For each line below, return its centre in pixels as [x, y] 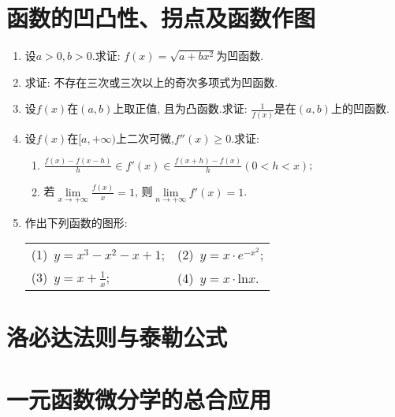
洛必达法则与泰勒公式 [117, 337]
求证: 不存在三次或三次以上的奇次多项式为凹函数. [151, 82]
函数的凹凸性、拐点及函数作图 [161, 18]
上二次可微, [145, 138]
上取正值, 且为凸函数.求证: [180, 108]
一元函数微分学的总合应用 [139, 398]
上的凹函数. [360, 108]
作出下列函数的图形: [76, 222]
